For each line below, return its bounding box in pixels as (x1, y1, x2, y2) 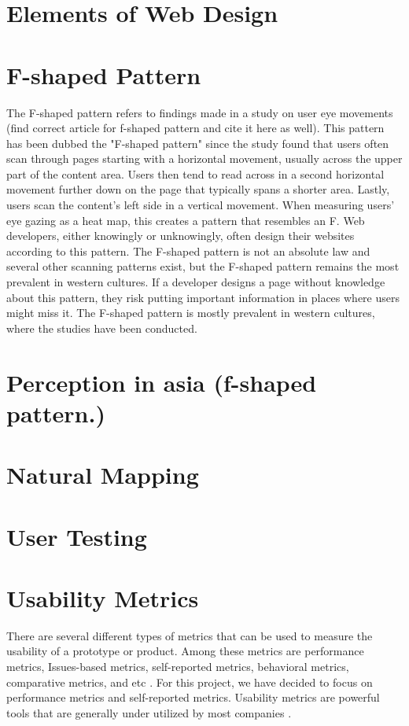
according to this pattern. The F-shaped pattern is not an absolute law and (6, 242, 370, 259)
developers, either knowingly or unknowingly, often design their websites (6, 227, 355, 244)
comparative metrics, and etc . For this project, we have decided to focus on (6, 673, 373, 690)
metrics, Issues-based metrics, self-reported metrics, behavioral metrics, (6, 658, 349, 675)
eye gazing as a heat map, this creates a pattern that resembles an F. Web (6, 212, 365, 228)
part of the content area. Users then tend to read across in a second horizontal (6, 165, 385, 182)
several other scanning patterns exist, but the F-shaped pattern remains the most (6, 258, 400, 275)
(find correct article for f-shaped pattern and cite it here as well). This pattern (6, 120, 385, 136)
